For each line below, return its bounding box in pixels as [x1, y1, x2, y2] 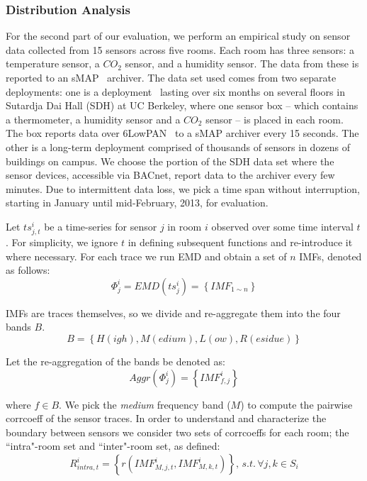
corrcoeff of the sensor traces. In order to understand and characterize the [6, 411, 327, 426]
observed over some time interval [211, 219, 354, 233]
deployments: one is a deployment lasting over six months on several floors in [6, 84, 345, 99]
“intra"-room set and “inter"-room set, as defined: [6, 438, 220, 453]
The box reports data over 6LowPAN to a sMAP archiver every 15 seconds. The [6, 126, 359, 140]
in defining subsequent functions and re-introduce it [128, 235, 353, 250]
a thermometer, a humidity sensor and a [6, 111, 181, 126]
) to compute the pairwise [240, 397, 353, 411]
